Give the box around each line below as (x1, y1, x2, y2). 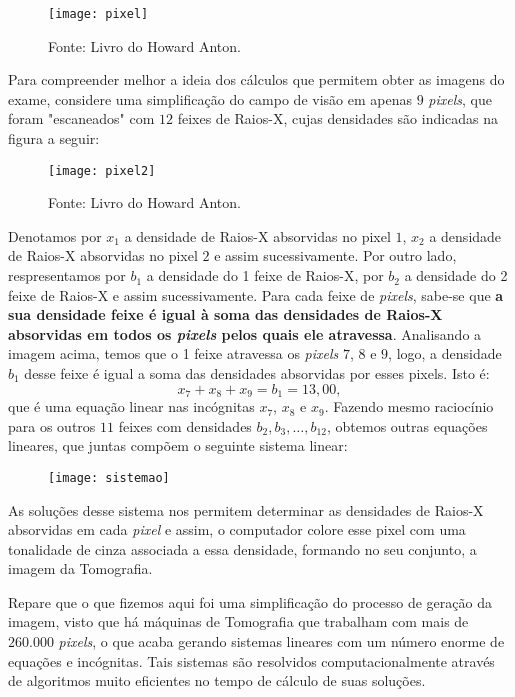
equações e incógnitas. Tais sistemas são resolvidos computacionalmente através (8, 650, 495, 671)
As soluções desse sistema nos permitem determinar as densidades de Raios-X (8, 499, 484, 520)
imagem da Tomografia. (8, 558, 153, 579)
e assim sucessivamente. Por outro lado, (214, 245, 457, 266)
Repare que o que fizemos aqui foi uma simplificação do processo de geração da (8, 591, 492, 612)
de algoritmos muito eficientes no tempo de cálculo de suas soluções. (8, 670, 426, 691)
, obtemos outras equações (326, 415, 488, 436)
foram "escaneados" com (8, 108, 155, 129)
